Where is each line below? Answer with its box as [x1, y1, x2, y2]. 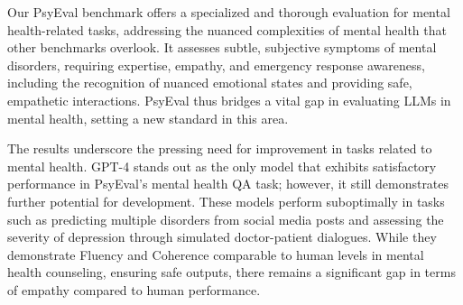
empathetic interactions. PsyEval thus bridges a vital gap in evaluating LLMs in [7, 90, 451, 109]
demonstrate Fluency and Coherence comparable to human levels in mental [7, 245, 424, 263]
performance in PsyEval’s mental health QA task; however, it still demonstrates [7, 174, 449, 193]
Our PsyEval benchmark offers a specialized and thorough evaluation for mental [7, 3, 450, 21]
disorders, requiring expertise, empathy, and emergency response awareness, [7, 55, 425, 74]
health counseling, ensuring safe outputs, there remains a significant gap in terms [7, 263, 456, 282]
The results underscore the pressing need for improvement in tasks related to [7, 139, 432, 158]
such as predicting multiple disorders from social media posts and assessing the [7, 209, 444, 228]
